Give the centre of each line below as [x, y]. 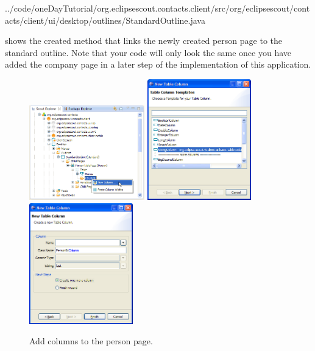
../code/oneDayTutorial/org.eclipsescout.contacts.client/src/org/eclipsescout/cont [157, 8]
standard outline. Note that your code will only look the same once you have [148, 52]
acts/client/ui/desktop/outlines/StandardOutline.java [105, 20]
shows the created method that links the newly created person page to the [143, 41]
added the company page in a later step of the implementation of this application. [158, 64]
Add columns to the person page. [91, 341]
